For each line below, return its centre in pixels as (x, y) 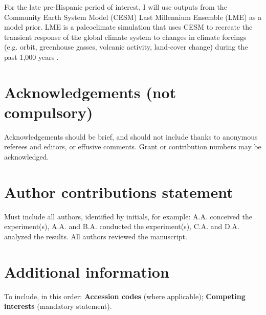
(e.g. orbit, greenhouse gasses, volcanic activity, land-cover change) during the (126, 47)
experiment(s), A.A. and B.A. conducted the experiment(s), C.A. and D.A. (122, 226)
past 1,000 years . (31, 57)
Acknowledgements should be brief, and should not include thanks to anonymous (131, 136)
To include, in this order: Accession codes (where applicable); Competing (125, 296)
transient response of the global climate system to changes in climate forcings (125, 37)
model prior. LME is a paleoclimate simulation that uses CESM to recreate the (128, 27)
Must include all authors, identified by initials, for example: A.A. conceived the (128, 216)
